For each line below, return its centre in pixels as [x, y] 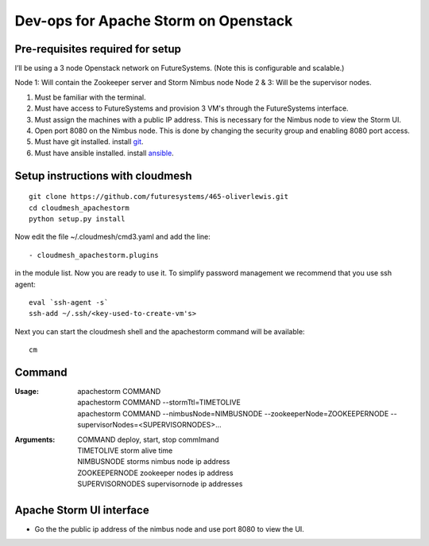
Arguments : [35, 439]
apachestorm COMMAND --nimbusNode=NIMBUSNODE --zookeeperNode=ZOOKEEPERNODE [233, 413]
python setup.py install [77, 218]
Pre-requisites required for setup [98, 49]
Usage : [27, 392]
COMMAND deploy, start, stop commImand [148, 439]
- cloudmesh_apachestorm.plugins [94, 255]
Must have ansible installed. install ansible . [104, 153]
